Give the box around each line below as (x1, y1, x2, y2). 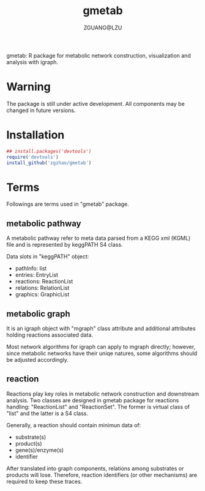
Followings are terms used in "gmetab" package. (6, 200, 130, 208)
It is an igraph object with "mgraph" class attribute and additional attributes (6, 325, 196, 332)
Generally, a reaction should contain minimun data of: (6, 421, 141, 429)
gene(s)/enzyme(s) (15, 446, 64, 454)
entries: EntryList (15, 271, 59, 279)
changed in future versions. (6, 107, 76, 114)
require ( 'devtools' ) (6, 154, 59, 160)
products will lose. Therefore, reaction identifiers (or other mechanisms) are (6, 471, 198, 478)
